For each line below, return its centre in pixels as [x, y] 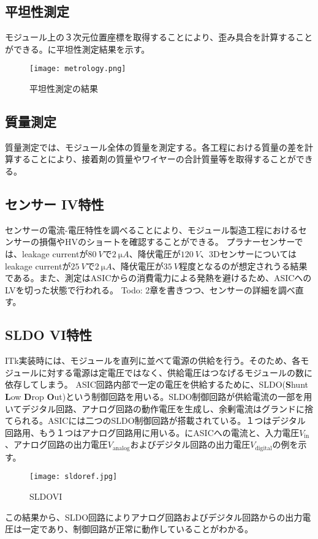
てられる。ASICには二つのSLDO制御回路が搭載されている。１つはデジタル [155, 420]
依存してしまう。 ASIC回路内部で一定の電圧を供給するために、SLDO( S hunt [157, 384]
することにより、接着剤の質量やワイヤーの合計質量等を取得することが [154, 159]
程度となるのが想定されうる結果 [243, 266]
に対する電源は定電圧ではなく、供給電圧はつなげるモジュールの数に [176, 372]
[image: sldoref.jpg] [74, 477]
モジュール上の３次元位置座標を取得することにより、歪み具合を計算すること [159, 37]
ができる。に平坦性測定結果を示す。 [78, 49]
